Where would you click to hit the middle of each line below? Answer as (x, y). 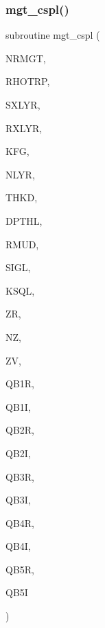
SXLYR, (23, 104)
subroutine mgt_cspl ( (53, 35)
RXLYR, (24, 128)
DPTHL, (24, 220)
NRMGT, (26, 58)
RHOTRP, (28, 81)
